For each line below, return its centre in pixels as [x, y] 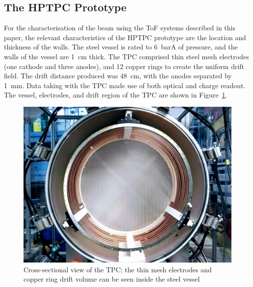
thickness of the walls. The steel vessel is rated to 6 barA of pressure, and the [121, 47]
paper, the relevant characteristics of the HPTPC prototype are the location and [125, 37]
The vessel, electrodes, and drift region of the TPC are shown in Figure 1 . [116, 95]
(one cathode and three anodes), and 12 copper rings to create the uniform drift [124, 66]
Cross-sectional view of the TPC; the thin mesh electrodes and [118, 269]
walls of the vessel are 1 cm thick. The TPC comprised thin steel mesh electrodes [126, 56]
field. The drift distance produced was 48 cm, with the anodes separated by [118, 76]
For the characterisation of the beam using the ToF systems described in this [120, 28]
